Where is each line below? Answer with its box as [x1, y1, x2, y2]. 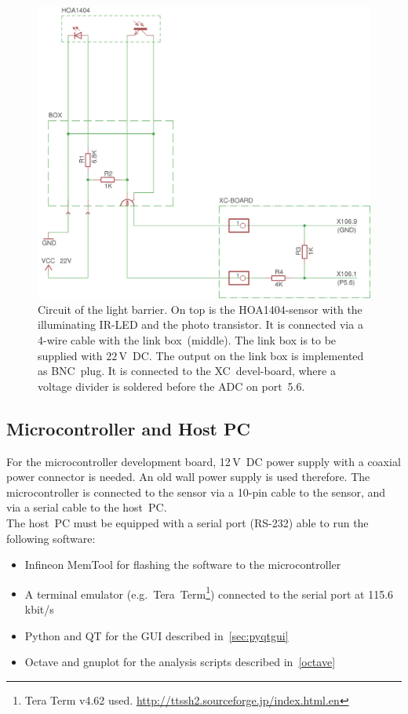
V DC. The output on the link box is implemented [118, 347, 364, 363]
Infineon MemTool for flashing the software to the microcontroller [24, 556, 341, 573]
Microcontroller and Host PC [6, 416, 251, 440]
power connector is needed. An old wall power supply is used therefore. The [6, 468, 370, 485]
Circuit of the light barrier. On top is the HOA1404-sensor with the [38, 301, 362, 317]
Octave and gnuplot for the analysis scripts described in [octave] [24, 654, 336, 670]
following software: [6, 530, 96, 546]
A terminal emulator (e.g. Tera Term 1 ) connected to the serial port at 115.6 [24, 583, 394, 602]
